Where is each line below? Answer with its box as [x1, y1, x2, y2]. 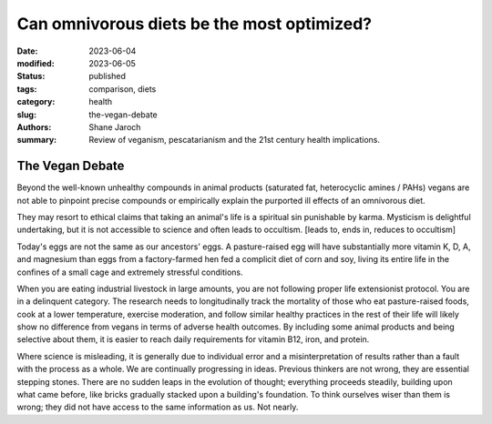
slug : [16, 109, 36, 120]
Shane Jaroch [88, 121, 141, 132]
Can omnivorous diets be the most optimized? [16, 14, 373, 34]
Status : [16, 71, 46, 82]
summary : [16, 135, 57, 146]
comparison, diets [88, 83, 157, 95]
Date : [16, 45, 38, 56]
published [88, 71, 127, 82]
